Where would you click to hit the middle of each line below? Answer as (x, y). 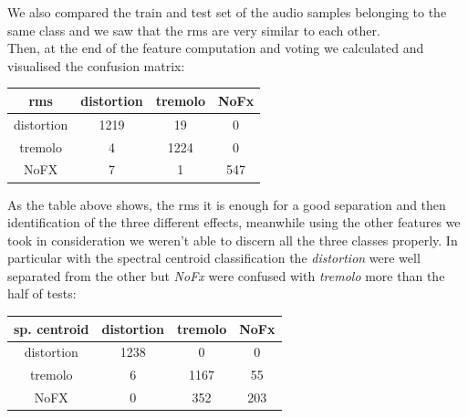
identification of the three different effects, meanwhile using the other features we (234, 222)
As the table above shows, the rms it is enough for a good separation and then (227, 204)
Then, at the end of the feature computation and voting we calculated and (216, 48)
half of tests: (42, 293)
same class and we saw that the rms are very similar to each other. (194, 30)
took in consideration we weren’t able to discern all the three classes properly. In (233, 240)
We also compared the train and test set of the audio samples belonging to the (227, 12)
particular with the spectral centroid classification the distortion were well (214, 258)
